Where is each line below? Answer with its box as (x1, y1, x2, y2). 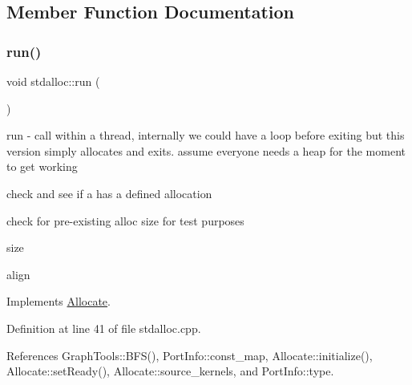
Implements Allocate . (6, 293, 111, 310)
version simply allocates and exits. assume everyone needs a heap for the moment (6, 142, 406, 159)
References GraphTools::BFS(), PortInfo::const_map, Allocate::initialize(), (6, 346, 373, 363)
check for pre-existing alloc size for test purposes (6, 212, 244, 229)
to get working (6, 158, 78, 175)
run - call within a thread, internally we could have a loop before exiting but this (6, 127, 405, 144)
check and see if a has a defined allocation (6, 184, 212, 201)
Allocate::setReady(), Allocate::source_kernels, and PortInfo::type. (6, 363, 334, 379)
